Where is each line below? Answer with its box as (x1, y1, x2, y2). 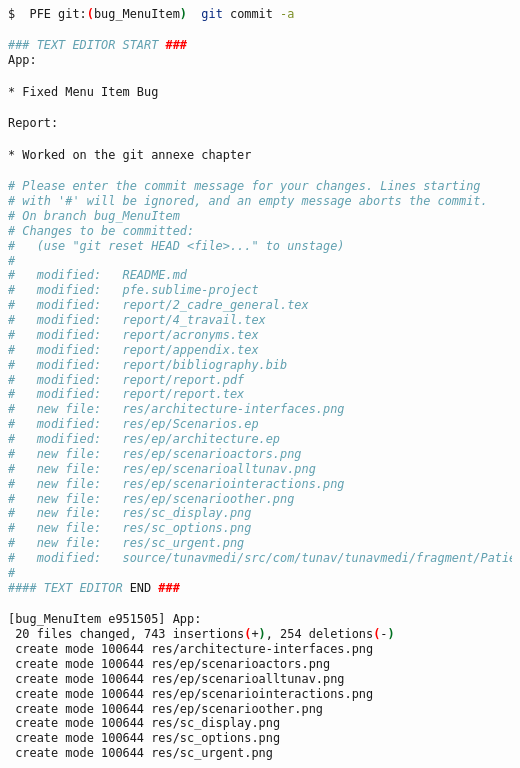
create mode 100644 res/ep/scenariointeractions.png (15, 686, 374, 701)
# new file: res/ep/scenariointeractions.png (8, 476, 345, 491)
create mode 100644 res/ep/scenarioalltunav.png (15, 671, 345, 686)
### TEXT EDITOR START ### (8, 38, 187, 53)
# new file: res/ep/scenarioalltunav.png (8, 461, 316, 476)
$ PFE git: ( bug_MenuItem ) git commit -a (8, 6, 295, 21)
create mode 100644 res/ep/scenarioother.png (15, 701, 323, 716)
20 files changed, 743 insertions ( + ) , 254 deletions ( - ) (15, 627, 395, 642)
